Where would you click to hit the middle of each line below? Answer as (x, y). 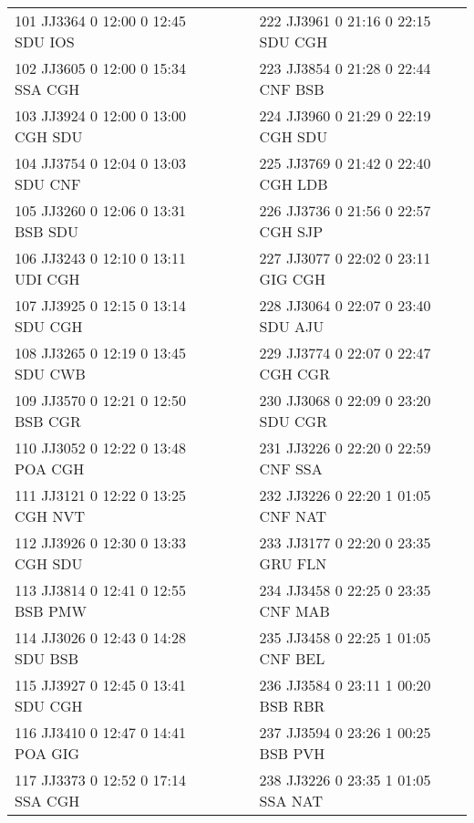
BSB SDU (47, 231)
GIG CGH (292, 279)
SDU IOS (45, 42)
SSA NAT (291, 801)
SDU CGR (293, 421)
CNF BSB (292, 89)
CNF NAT (293, 516)
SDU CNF (48, 184)
